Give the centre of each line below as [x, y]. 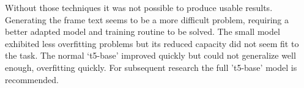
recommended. [32, 79]
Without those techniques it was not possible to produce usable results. [139, 7]
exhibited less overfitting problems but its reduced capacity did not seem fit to [152, 43]
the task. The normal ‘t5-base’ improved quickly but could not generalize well [150, 55]
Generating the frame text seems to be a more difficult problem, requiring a [147, 19]
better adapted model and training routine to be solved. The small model [143, 31]
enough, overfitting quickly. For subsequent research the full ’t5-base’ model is [151, 67]
